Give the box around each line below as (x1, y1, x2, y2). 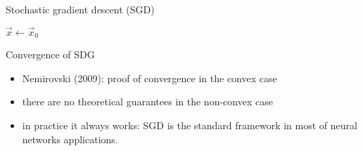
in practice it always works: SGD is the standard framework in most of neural (22, 118, 357, 133)
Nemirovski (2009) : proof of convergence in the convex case (22, 70, 277, 85)
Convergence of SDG (6, 47, 95, 62)
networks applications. (22, 131, 118, 146)
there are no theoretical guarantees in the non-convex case (22, 94, 273, 109)
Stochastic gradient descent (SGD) (6, 2, 155, 16)
